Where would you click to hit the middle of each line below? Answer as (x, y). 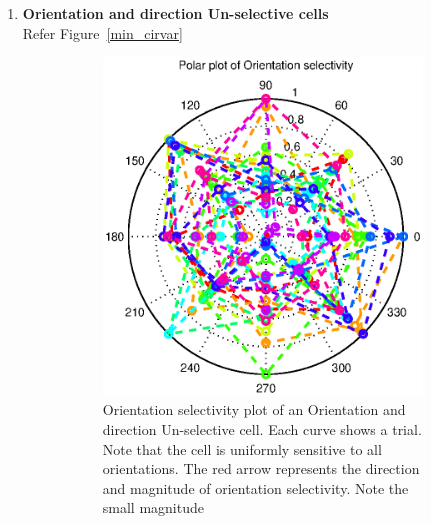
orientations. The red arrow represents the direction (261, 468)
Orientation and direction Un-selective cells (175, 13)
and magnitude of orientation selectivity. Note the (255, 487)
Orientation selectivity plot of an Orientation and (254, 409)
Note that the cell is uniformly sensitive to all (242, 448)
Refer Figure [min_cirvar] (102, 32)
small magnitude (153, 507)
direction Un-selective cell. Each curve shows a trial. (262, 428)
